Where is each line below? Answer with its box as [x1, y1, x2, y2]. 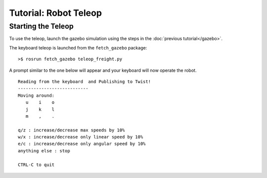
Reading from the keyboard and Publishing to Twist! [18, 79, 151, 84]
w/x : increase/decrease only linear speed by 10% [18, 134, 143, 140]
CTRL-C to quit [18, 162, 55, 168]
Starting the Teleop [9, 22, 74, 31]
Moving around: [18, 92, 55, 98]
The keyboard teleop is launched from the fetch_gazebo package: [9, 44, 147, 50]
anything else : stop [18, 148, 70, 153]
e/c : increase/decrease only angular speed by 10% [18, 141, 146, 147]
